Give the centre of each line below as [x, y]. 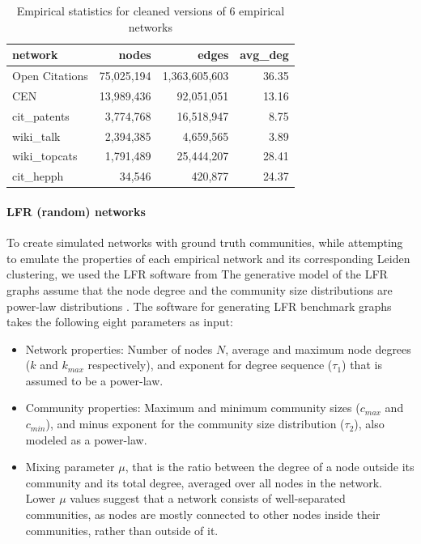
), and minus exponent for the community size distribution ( [195, 424]
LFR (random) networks [76, 211]
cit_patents [41, 115]
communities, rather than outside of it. [122, 530]
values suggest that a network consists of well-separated [208, 498]
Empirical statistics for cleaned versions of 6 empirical [151, 11]
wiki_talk [36, 136]
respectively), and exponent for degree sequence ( [210, 365]
